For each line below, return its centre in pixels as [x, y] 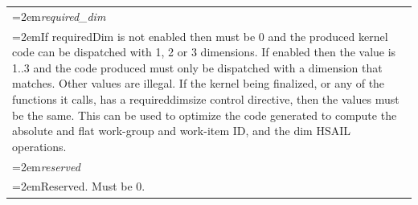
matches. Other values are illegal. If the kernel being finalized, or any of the [199, 83]
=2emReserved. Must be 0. [79, 186]
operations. [39, 146]
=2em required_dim [59, 16]
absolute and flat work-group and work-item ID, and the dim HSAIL [181, 131]
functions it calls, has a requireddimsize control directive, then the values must [206, 98]
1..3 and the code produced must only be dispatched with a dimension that [197, 67]
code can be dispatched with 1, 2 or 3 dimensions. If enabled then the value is [204, 52]
